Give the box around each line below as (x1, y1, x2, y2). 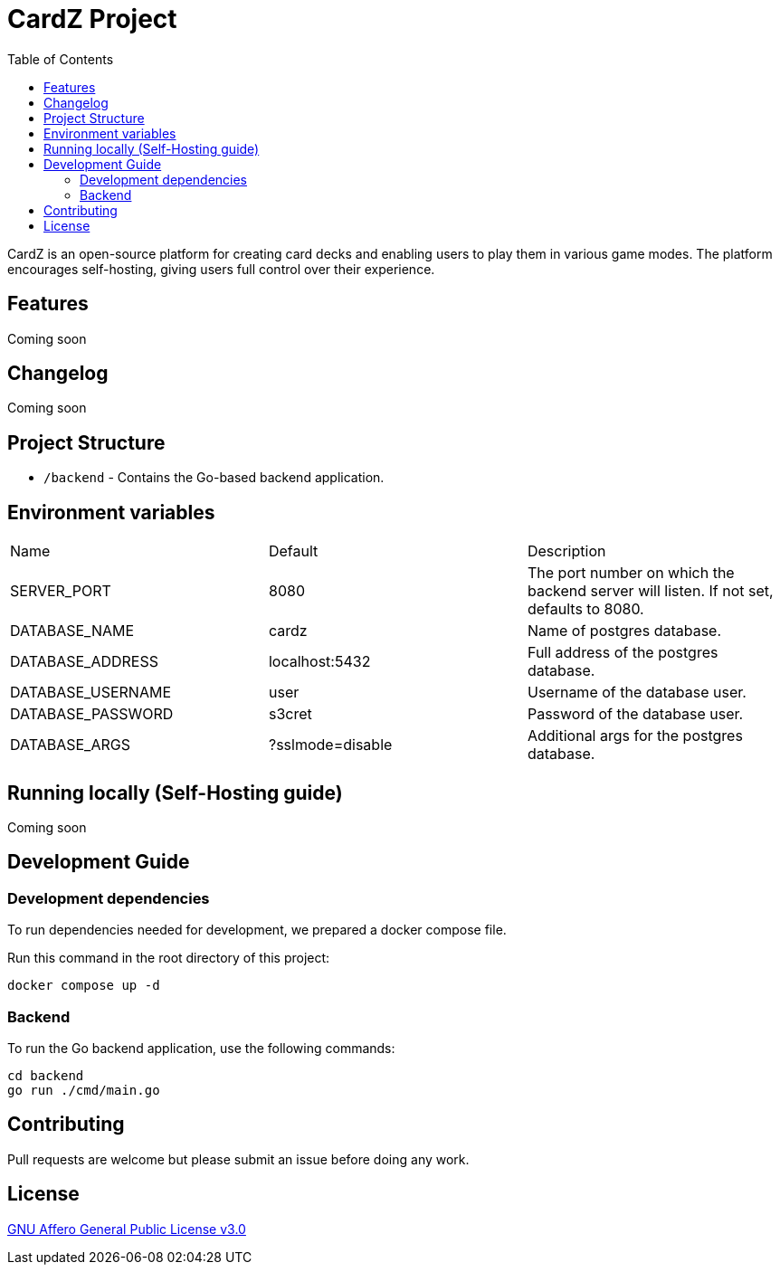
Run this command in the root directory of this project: (7, 950, 330, 966)
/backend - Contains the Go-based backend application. (43, 470, 385, 486)
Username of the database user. (527, 683, 747, 702)
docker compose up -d (7, 978, 160, 993)
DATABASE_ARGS (10, 736, 130, 755)
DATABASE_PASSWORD (10, 705, 174, 724)
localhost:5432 (268, 652, 371, 671)
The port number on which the (527, 564, 735, 583)
